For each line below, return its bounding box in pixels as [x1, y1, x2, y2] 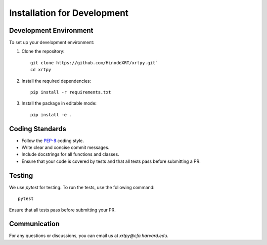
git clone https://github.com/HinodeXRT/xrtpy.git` [30, 60, 158, 65]
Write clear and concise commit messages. [21, 145, 110, 150]
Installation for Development [9, 7, 129, 18]
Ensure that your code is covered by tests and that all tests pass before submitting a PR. [21, 158, 201, 164]
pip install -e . [30, 112, 72, 117]
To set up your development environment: [9, 40, 94, 46]
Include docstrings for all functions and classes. [21, 151, 120, 157]
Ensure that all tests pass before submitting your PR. [9, 207, 116, 213]
